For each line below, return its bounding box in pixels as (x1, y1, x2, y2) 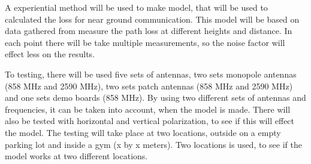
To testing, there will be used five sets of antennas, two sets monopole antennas (5, 67, 297, 80)
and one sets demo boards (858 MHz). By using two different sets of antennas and (5, 91, 306, 104)
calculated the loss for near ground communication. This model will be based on (5, 13, 300, 25)
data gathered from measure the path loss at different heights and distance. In (5, 24, 292, 37)
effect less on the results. (5, 48, 95, 60)
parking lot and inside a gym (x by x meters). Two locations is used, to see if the (5, 138, 302, 150)
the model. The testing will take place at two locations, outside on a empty (5, 126, 281, 138)
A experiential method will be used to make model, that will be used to (5, 1, 268, 13)
